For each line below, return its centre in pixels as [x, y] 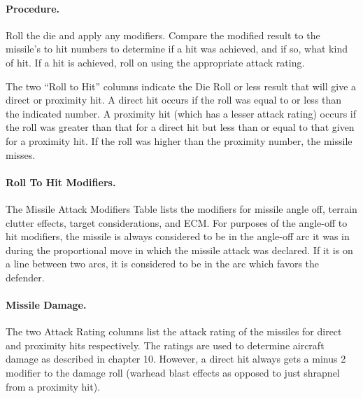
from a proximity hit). [53, 386]
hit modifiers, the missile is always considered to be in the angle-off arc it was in [178, 236]
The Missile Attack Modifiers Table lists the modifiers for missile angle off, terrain [181, 208]
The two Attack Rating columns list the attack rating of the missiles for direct [174, 331]
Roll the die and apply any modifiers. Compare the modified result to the [163, 35]
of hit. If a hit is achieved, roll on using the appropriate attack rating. [155, 62]
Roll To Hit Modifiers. [61, 182]
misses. [21, 154]
